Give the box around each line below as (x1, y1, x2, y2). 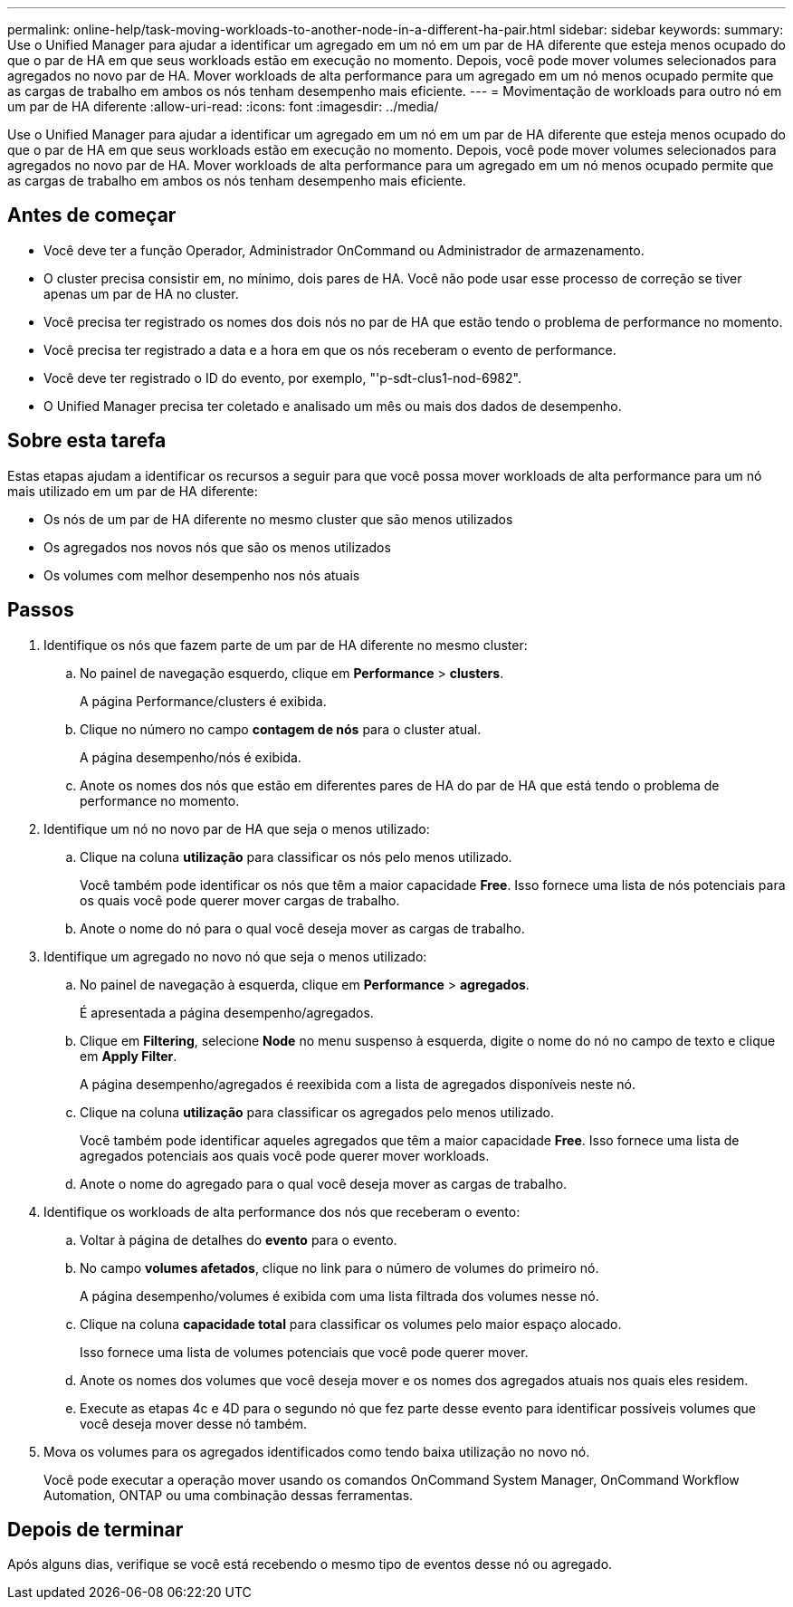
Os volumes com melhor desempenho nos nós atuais (43, 567, 360, 583)
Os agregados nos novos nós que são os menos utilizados (43, 539, 391, 555)
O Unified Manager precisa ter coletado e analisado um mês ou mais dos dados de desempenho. (43, 397, 622, 414)
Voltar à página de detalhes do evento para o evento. (80, 1231, 397, 1248)
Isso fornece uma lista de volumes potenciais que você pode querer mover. (80, 1344, 529, 1360)
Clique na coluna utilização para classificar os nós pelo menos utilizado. (80, 848, 512, 865)
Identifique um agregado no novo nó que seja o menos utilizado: (43, 948, 427, 964)
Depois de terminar (7, 1517, 184, 1541)
